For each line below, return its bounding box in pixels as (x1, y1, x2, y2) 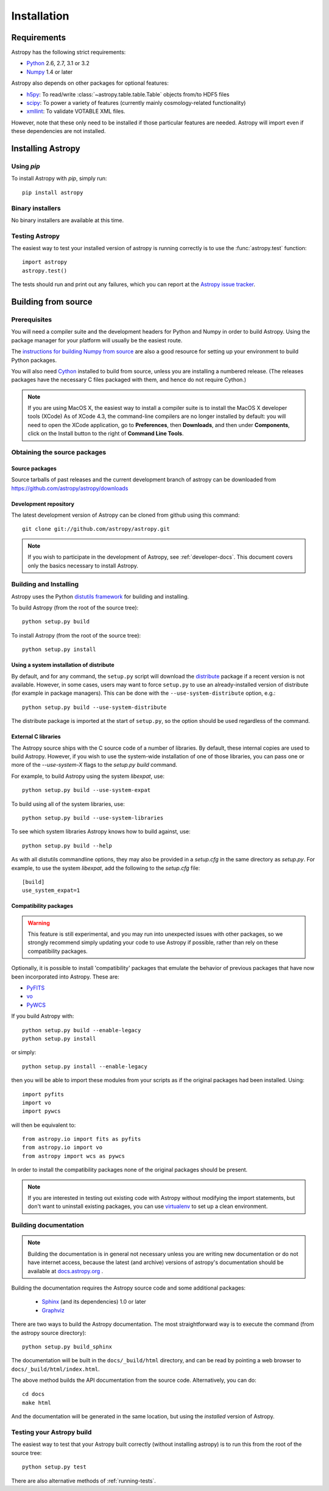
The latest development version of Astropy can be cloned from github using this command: (11, 511, 240, 519)
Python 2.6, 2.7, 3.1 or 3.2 (26, 60, 90, 67)
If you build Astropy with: (11, 1013, 74, 1020)
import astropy (22, 259, 68, 265)
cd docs (22, 1391, 45, 1398)
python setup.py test (22, 1464, 87, 1470)
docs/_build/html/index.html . (11, 1365, 100, 1373)
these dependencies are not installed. (11, 128, 106, 135)
